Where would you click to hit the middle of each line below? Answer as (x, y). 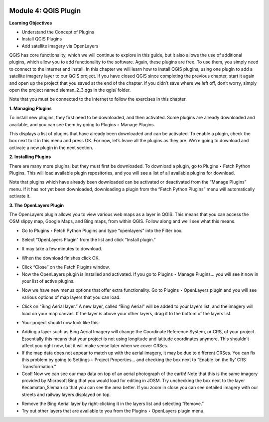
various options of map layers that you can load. (71, 297)
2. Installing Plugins (30, 157)
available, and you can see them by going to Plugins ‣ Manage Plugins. (82, 124)
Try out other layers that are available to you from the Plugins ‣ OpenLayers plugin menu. (113, 411)
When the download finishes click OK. (61, 258)
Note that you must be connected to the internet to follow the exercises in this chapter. (98, 99)
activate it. (20, 196)
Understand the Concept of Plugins (58, 32)
